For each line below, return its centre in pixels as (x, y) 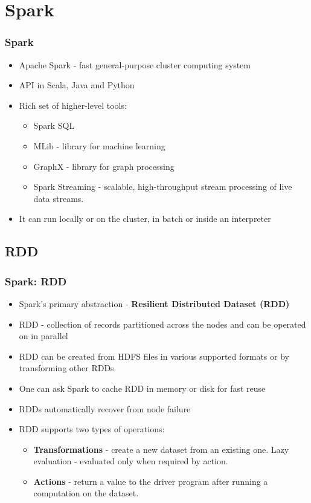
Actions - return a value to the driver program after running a (151, 481)
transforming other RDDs (66, 368)
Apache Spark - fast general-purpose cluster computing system (135, 64)
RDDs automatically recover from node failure (105, 408)
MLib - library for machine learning (99, 145)
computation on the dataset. (86, 493)
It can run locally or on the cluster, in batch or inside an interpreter (145, 219)
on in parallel (43, 336)
